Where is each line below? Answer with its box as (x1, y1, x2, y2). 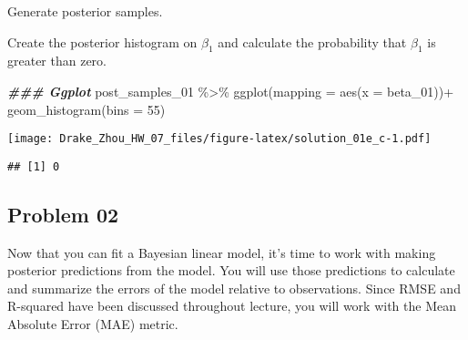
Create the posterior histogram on (7, 32, 198, 51)
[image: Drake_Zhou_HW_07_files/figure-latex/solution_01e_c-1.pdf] (7, 132, 432, 146)
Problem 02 (7, 200, 119, 228)
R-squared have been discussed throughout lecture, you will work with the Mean (7, 296, 456, 315)
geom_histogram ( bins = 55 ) (7, 99, 166, 118)
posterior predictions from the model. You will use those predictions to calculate (7, 261, 455, 280)
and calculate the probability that (218, 32, 407, 51)
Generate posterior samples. (7, 2, 163, 20)
